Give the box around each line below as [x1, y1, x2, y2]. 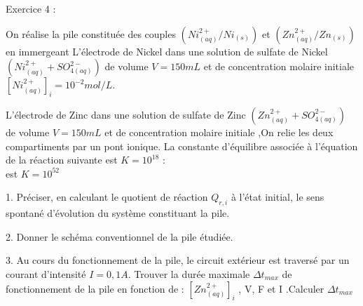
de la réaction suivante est [6, 152, 118, 167]
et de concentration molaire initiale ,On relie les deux [104, 124, 334, 139]
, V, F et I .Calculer [238, 281, 324, 295]
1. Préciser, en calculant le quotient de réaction [6, 189, 208, 204]
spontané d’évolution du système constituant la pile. [6, 206, 230, 220]
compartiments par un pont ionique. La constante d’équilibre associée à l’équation [6, 138, 358, 153]
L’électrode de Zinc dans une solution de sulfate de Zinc [6, 107, 246, 121]
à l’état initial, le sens [231, 189, 324, 204]
